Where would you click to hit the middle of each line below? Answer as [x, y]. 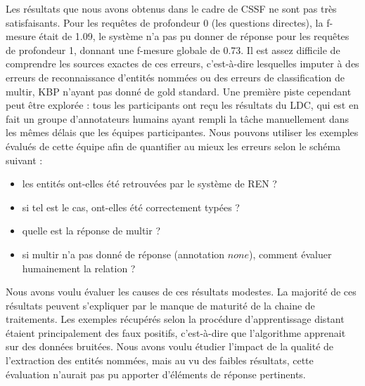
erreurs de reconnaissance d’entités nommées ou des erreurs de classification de [175, 77]
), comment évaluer [290, 254]
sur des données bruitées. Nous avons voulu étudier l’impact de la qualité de [170, 346]
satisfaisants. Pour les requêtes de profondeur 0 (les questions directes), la [165, 22]
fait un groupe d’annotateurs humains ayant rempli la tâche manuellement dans [178, 118]
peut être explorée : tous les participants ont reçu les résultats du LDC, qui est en [182, 105]
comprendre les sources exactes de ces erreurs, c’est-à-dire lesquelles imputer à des [182, 64]
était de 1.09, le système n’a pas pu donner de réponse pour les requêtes [194, 36]
